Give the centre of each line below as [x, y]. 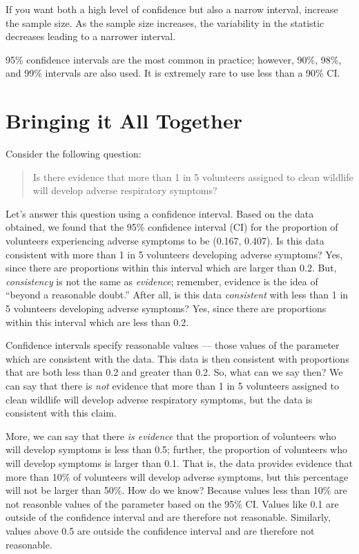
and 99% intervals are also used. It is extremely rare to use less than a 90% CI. [173, 73]
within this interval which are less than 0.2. [97, 322]
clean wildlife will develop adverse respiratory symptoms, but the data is [159, 399]
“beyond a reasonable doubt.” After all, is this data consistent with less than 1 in [177, 295]
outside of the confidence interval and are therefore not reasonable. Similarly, [168, 517]
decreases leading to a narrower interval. [91, 36]
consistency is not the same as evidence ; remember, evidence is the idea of [162, 281]
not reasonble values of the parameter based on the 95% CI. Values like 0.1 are [172, 503]
